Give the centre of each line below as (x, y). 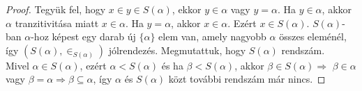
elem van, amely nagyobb (212, 36)
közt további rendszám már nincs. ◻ (247, 79)
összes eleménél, (313, 36)
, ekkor (187, 9)
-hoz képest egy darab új (83, 36)
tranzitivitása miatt (57, 23)
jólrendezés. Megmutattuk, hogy (177, 50)
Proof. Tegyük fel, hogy (56, 9)
